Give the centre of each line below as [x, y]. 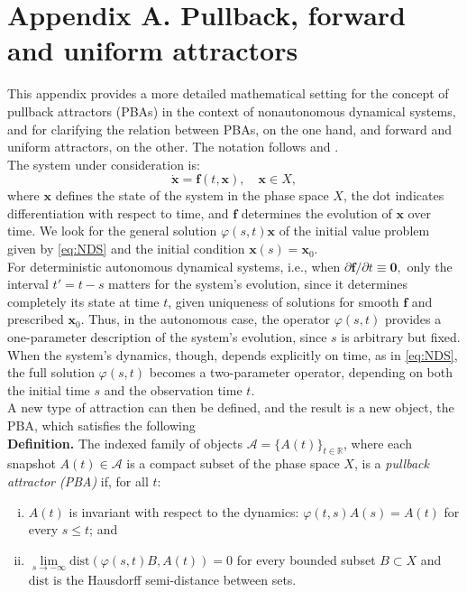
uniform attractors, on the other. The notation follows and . [173, 147]
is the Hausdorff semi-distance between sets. [175, 579]
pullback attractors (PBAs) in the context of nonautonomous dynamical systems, [232, 111]
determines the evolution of [316, 213]
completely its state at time [83, 301]
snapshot [32, 463]
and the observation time [173, 389]
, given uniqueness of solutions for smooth [284, 301]
